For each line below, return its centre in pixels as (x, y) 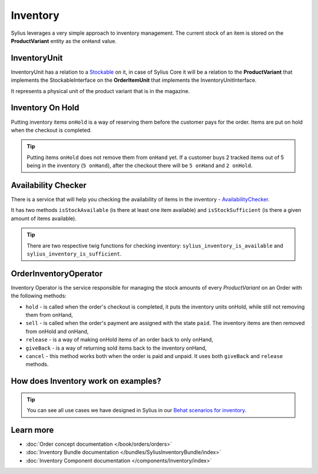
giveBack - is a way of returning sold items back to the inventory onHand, (116, 348)
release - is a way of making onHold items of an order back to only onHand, (119, 340)
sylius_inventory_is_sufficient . (74, 254)
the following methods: (39, 296)
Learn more (32, 430)
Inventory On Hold (45, 108)
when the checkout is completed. (51, 130)
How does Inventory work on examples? (86, 381)
